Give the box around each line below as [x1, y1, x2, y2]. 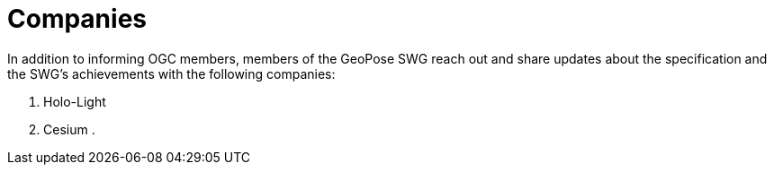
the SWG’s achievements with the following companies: [7, 65, 336, 82]
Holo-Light [43, 93, 106, 109]
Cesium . [43, 121, 95, 137]
